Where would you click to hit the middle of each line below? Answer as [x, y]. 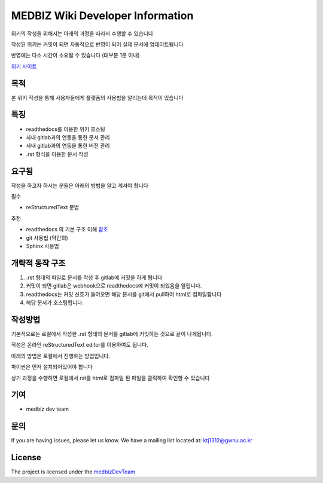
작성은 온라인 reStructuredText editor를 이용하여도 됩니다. [80, 345]
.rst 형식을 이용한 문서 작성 [57, 154]
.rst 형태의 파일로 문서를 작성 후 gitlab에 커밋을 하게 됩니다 [94, 277]
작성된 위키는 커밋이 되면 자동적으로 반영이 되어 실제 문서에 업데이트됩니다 [97, 44]
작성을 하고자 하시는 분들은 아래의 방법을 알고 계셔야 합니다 [80, 185]
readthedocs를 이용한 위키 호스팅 [66, 129]
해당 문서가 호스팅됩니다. [55, 302]
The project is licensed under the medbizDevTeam [73, 472]
